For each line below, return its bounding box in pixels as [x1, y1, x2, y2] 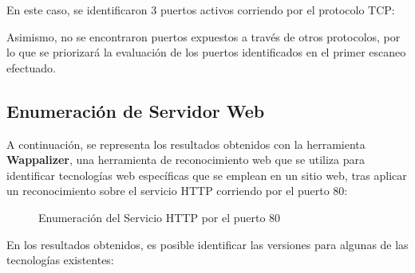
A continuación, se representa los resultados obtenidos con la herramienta [6, 135, 366, 152]
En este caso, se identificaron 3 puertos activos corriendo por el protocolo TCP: [6, 2, 395, 18]
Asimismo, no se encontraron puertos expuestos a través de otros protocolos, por [6, 28, 401, 45]
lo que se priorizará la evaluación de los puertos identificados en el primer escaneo [6, 44, 406, 60]
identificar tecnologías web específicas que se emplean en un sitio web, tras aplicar [6, 166, 407, 183]
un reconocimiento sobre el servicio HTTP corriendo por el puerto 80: [6, 182, 348, 199]
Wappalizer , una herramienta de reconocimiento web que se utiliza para [6, 151, 365, 168]
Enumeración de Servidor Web [6, 98, 265, 123]
